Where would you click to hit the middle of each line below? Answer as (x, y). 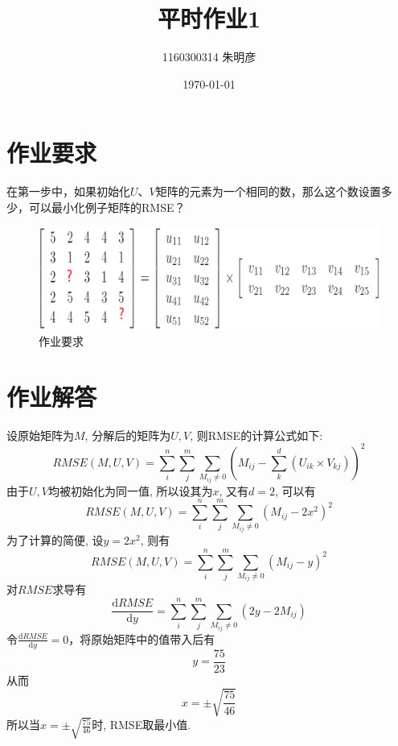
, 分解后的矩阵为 (128, 435)
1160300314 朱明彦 (209, 57)
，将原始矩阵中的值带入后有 (142, 638)
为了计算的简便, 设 (55, 540)
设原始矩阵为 (40, 435)
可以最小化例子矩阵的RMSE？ (107, 207)
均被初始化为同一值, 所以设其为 (130, 490)
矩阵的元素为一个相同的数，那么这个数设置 (268, 191)
